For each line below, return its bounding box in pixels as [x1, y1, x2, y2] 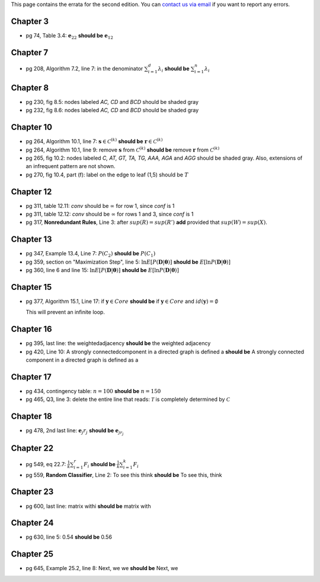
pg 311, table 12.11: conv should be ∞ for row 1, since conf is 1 [25, 202, 175, 209]
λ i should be [158, 65, 190, 74]
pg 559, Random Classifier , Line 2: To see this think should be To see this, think [25, 471, 222, 478]
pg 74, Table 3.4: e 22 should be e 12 [25, 31, 114, 40]
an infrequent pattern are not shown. [25, 163, 116, 170]
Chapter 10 [11, 122, 53, 132]
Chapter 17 [11, 372, 52, 382]
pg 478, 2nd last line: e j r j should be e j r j [25, 427, 124, 436]
